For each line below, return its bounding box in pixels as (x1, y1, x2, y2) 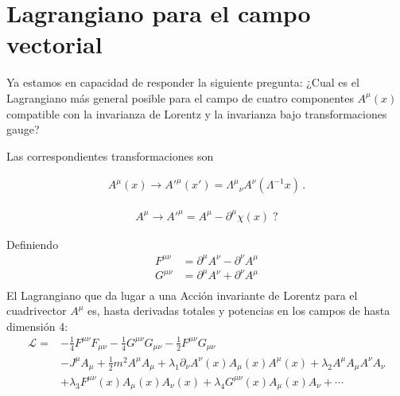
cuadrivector (6, 302, 67, 319)
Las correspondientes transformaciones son (6, 147, 214, 164)
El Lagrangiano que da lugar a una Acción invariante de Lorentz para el (6, 286, 358, 303)
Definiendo (6, 235, 59, 252)
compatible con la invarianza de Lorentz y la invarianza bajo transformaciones (6, 105, 387, 122)
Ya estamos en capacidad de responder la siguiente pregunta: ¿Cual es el (6, 74, 359, 91)
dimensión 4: (6, 317, 68, 334)
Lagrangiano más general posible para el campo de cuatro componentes (6, 89, 354, 106)
